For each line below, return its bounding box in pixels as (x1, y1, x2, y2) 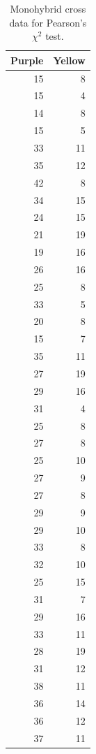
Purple (10, 52, 44, 67)
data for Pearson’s (9, 15, 87, 29)
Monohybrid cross (10, 1, 86, 15)
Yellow (53, 52, 86, 67)
